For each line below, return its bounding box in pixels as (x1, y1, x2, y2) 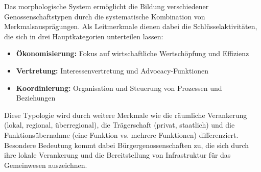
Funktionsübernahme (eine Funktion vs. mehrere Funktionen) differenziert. (4, 129, 239, 140)
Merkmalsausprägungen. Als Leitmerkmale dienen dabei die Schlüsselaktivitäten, (4, 21, 257, 32)
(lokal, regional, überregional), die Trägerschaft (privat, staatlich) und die (4, 119, 235, 130)
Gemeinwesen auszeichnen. (4, 159, 87, 170)
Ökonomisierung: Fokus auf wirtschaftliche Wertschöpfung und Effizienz (16, 48, 249, 59)
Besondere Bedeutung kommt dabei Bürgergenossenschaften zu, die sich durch (4, 139, 249, 150)
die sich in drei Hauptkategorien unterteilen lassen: (4, 31, 163, 41)
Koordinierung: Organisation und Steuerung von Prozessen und (16, 82, 222, 93)
